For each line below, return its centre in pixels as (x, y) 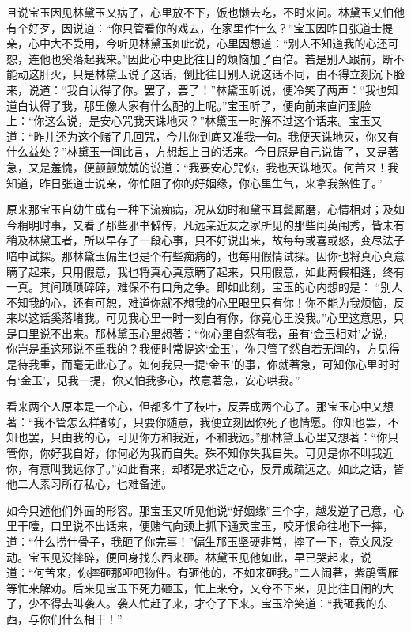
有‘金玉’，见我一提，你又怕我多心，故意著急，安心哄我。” (153, 379)
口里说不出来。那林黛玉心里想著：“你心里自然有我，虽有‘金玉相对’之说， (205, 333)
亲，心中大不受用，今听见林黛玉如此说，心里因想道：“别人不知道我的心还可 (203, 43)
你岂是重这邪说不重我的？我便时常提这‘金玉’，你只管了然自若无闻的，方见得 (203, 348)
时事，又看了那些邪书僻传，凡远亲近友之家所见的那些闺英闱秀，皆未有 (222, 224)
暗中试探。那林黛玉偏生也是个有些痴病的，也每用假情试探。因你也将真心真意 (205, 255)
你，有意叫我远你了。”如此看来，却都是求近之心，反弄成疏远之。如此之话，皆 (205, 468)
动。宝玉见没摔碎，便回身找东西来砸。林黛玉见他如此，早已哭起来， (183, 556)
